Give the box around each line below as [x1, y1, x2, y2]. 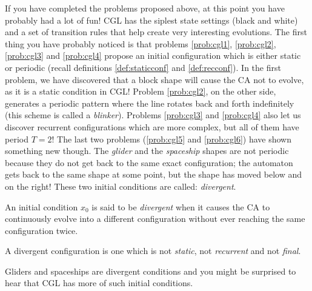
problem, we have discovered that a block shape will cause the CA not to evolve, [5, 73, 304, 85]
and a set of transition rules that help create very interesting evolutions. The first [5, 25, 307, 38]
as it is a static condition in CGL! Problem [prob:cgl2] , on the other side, [5, 85, 276, 98]
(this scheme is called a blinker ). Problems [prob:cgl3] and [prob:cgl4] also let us [5, 109, 301, 121]
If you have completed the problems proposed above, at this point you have [5, 2, 285, 14]
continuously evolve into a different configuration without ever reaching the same [5, 212, 305, 225]
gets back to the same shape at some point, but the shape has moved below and [5, 168, 302, 181]
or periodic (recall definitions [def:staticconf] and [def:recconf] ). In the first [5, 61, 281, 73]
